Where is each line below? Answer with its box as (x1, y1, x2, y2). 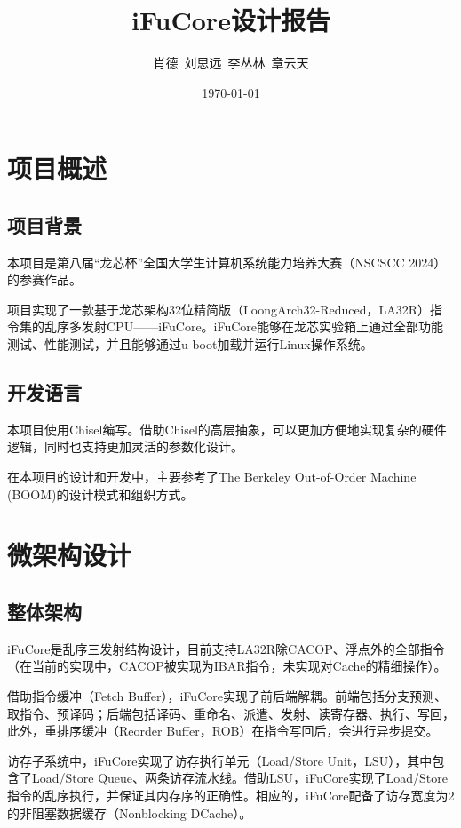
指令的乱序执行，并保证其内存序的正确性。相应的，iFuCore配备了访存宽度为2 (7, 785, 455, 804)
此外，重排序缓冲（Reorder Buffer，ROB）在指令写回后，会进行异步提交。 (7, 721, 439, 740)
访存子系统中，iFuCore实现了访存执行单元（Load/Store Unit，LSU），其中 (7, 751, 433, 769)
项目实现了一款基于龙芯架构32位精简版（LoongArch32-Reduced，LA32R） (7, 299, 431, 318)
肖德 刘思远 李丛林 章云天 (153, 53, 309, 72)
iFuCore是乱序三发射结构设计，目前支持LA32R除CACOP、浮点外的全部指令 (7, 639, 445, 657)
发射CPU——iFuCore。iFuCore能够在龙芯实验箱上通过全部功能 (81, 317, 444, 336)
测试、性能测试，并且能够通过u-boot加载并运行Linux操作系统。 (7, 335, 373, 354)
